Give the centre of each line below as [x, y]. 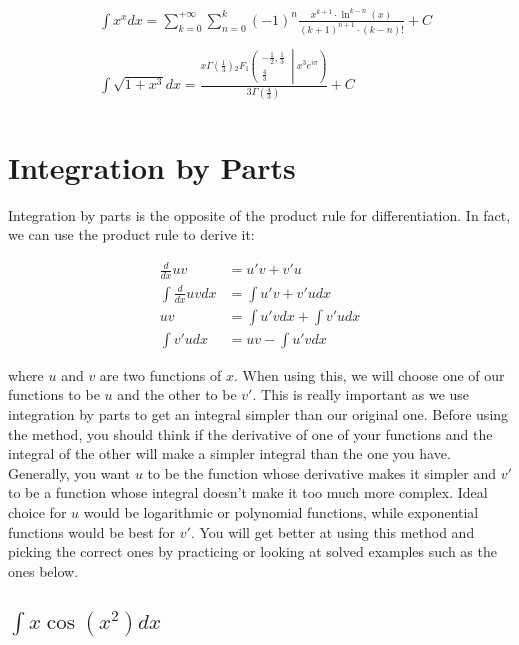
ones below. [43, 570]
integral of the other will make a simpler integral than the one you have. [229, 453]
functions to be [54, 394]
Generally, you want [69, 472]
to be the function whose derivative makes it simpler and [321, 472]
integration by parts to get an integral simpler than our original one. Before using [258, 414]
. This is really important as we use [361, 394]
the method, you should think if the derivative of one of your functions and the [250, 433]
